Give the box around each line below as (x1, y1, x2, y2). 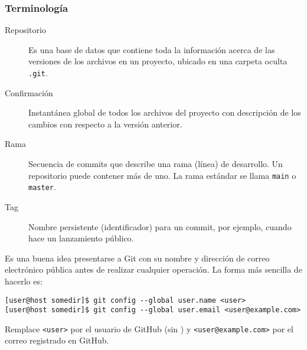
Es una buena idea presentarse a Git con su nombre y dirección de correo (5, 251, 270, 264)
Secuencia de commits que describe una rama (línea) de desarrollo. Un (28, 158, 283, 170)
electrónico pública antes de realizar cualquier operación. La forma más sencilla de (5, 263, 302, 276)
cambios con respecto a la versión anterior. (28, 117, 182, 130)
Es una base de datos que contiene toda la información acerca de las (28, 43, 275, 55)
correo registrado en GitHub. (5, 334, 109, 346)
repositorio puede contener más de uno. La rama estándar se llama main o (28, 169, 296, 181)
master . (28, 181, 56, 193)
